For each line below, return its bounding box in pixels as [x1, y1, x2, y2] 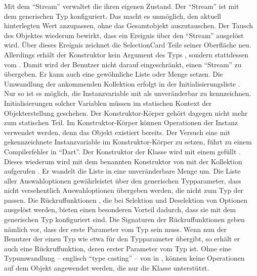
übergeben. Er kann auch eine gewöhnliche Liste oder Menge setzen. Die [4, 69, 223, 79]
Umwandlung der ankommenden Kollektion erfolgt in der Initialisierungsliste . [4, 78, 240, 89]
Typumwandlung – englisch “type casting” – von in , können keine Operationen [4, 253, 245, 263]
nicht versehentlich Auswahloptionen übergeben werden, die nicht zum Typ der [4, 185, 244, 195]
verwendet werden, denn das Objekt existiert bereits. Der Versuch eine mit [4, 127, 230, 137]
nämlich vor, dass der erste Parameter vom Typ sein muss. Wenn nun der [4, 224, 227, 234]
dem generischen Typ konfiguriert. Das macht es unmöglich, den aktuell [4, 10, 221, 21]
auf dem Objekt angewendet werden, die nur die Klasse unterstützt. [4, 263, 209, 273]
